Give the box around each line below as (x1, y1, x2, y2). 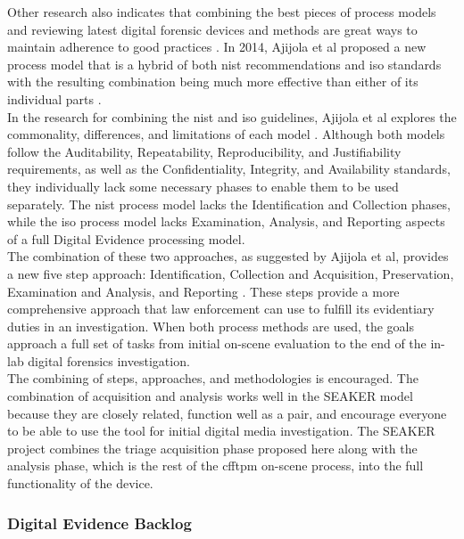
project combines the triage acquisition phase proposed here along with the (7, 438, 418, 457)
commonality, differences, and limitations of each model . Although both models (7, 125, 445, 143)
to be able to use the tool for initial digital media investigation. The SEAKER (7, 421, 435, 440)
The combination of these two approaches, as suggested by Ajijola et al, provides (7, 247, 449, 265)
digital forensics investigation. (28, 351, 190, 370)
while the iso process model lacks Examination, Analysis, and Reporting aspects (7, 212, 445, 231)
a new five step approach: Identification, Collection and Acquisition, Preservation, (7, 264, 454, 282)
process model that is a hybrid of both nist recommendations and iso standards (7, 54, 442, 73)
